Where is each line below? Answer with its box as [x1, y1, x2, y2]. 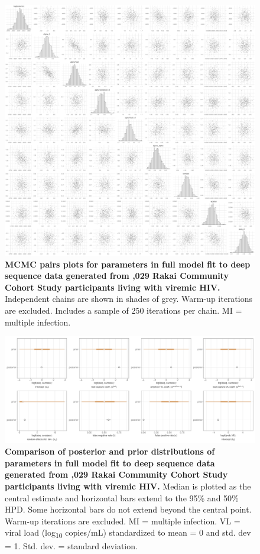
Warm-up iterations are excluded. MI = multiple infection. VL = [5, 514, 240, 527]
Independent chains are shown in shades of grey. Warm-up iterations [5, 292, 253, 305]
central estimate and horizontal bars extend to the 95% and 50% [5, 491, 239, 504]
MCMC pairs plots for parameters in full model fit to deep [5, 257, 251, 270]
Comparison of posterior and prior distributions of [5, 445, 215, 458]
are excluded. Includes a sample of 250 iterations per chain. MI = [5, 304, 242, 316]
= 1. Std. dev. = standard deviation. [5, 539, 138, 552]
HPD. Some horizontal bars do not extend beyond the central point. [5, 503, 252, 516]
